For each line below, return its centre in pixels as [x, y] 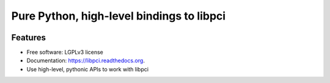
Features [28, 38]
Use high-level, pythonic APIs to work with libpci [88, 69]
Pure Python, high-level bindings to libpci [119, 16]
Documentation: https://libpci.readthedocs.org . [86, 60]
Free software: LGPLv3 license [65, 52]
